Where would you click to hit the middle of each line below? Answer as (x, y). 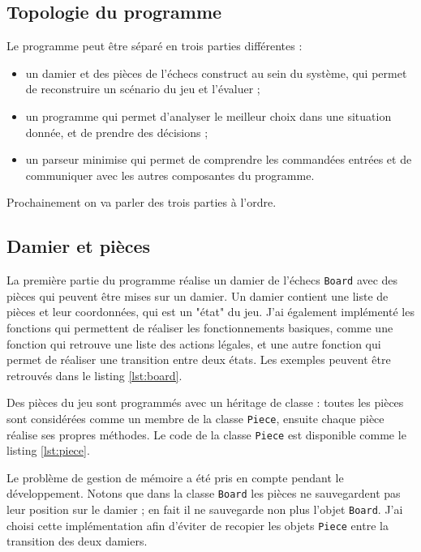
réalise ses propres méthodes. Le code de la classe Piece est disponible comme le (206, 434)
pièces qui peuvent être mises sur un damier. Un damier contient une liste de (198, 295)
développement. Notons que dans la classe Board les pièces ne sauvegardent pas (204, 493)
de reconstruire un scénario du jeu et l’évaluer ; (143, 89)
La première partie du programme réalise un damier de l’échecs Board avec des (202, 280)
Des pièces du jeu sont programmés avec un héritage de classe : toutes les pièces (205, 402)
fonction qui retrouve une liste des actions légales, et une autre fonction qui (194, 343)
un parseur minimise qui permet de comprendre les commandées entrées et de (219, 159)
